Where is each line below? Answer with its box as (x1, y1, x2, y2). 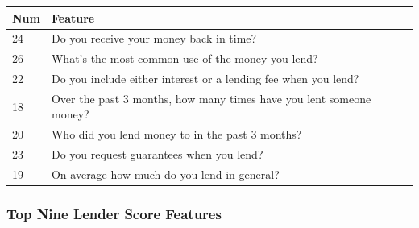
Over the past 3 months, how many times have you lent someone (51, 89, 371, 106)
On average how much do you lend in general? (51, 166, 280, 182)
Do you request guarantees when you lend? (51, 146, 263, 163)
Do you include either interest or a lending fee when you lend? (51, 70, 359, 87)
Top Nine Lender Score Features (6, 204, 222, 224)
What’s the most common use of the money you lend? (51, 50, 318, 67)
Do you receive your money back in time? (51, 30, 257, 47)
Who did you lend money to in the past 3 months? (51, 126, 302, 143)
